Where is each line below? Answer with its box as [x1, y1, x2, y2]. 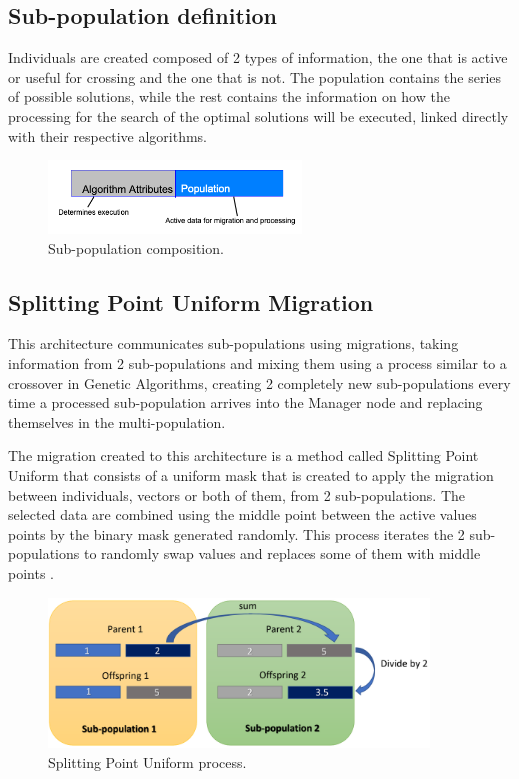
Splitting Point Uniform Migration [8, 286, 374, 317]
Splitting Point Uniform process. [48, 751, 247, 772]
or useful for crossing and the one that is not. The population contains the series [8, 66, 502, 87]
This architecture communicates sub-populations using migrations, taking [8, 333, 459, 354]
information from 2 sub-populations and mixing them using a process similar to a [8, 353, 507, 374]
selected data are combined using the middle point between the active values [8, 504, 477, 525]
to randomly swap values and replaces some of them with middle [83, 543, 481, 564]
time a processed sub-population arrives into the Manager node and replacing [8, 392, 483, 413]
